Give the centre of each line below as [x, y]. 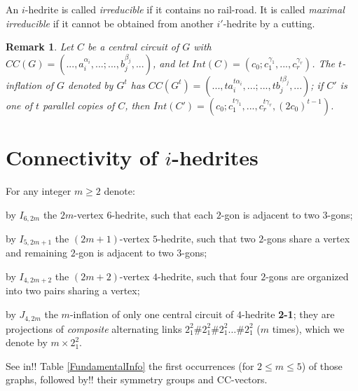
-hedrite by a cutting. [269, 23]
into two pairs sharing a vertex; [73, 290]
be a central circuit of [133, 47]
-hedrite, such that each [163, 214]
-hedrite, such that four [207, 276]
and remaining [36, 253]
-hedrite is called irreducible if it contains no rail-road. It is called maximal [185, 9]
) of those [322, 365]
